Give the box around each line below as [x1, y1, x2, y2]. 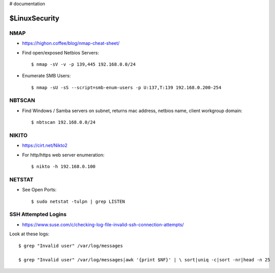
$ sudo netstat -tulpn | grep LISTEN [31, 199, 126, 204]
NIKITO [9, 132, 28, 139]
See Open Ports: [22, 186, 57, 193]
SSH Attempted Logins [9, 211, 67, 218]
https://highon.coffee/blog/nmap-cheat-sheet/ [22, 40, 120, 46]
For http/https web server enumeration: [22, 152, 105, 158]
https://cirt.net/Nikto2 [22, 143, 68, 149]
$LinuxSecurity [9, 14, 59, 22]
